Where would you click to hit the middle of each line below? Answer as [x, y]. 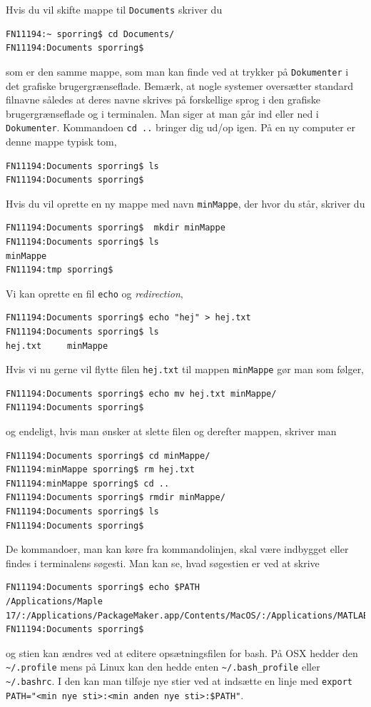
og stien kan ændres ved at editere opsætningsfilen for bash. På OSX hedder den [182, 652]
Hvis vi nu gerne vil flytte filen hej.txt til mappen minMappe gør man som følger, [185, 369]
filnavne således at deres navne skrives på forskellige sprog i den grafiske [163, 100]
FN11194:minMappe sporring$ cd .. [88, 483]
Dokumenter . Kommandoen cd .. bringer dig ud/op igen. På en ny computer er [181, 127]
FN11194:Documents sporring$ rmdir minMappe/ [116, 498]
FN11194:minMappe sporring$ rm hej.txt [100, 470]
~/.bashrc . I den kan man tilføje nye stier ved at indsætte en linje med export [179, 681]
